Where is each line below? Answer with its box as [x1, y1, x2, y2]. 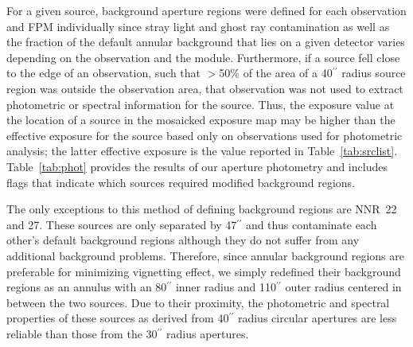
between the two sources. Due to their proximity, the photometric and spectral [6, 294, 390, 310]
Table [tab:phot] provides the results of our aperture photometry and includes [6, 158, 388, 174]
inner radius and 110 [175, 279, 277, 295]
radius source [341, 64, 406, 81]
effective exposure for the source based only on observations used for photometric [6, 127, 403, 143]
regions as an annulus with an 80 [6, 279, 167, 295]
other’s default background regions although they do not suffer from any [6, 232, 360, 248]
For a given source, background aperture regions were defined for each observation [6, 2, 407, 18]
